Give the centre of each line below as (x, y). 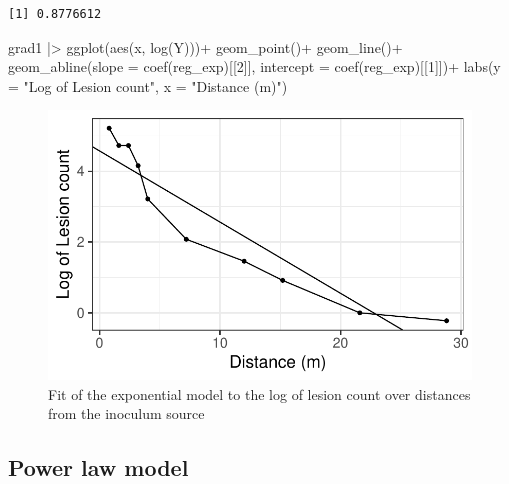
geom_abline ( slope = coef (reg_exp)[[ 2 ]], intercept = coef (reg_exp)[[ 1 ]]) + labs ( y (254, 66)
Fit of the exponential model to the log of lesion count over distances (259, 393)
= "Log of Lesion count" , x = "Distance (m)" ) (148, 85)
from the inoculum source (126, 413)
